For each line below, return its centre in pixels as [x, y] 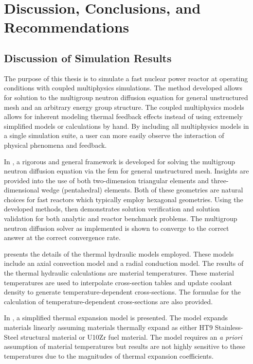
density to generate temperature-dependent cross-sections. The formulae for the [122, 292]
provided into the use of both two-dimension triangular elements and [107, 180]
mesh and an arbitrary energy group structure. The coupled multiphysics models [124, 107]
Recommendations [67, 27]
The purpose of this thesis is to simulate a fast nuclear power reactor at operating [126, 78]
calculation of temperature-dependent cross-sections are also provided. [108, 301]
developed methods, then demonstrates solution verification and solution [112, 209]
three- [220, 180]
